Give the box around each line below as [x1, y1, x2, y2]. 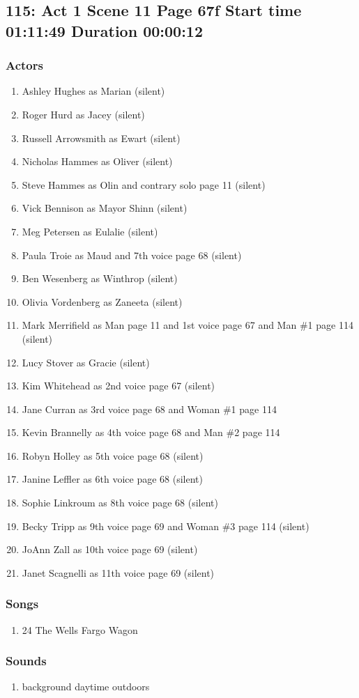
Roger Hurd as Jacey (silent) [22, 107, 145, 121]
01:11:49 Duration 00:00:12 [6, 20, 203, 41]
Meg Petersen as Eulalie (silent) [22, 224, 158, 238]
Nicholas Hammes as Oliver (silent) [22, 154, 173, 169]
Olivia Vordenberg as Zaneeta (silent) [22, 294, 183, 309]
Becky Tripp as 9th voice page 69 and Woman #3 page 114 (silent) [22, 518, 310, 533]
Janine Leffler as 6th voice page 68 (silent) [22, 472, 203, 486]
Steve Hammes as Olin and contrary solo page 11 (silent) [22, 177, 266, 192]
